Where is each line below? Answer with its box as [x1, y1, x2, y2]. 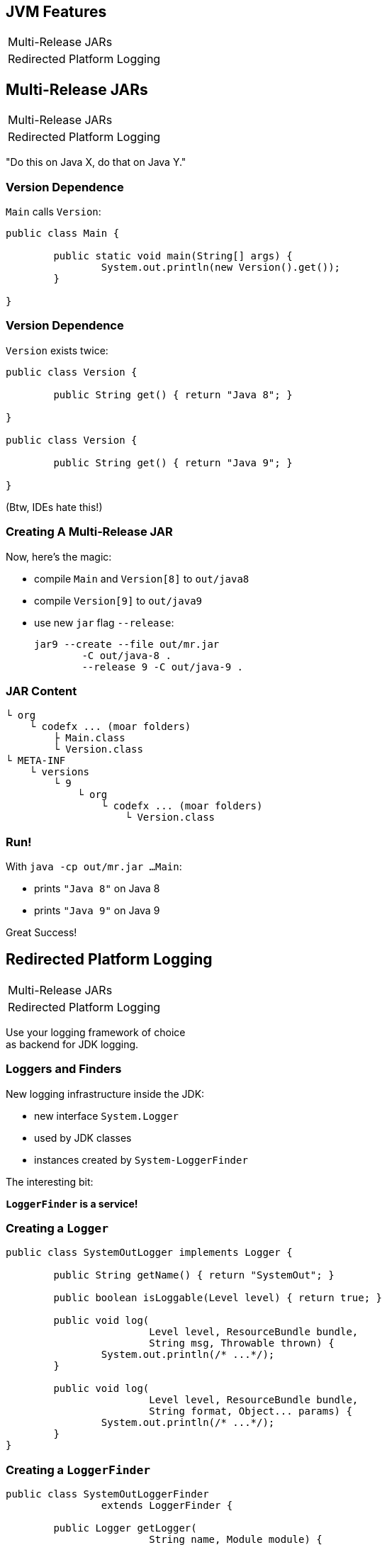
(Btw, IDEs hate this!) [6, 500, 103, 513]
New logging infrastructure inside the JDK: [6, 1087, 205, 1100]
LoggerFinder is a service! [6, 1197, 138, 1210]
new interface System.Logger [34, 1109, 179, 1122]
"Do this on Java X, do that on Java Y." [6, 156, 186, 169]
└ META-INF [6, 755, 66, 767]
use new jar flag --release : [34, 616, 174, 629]
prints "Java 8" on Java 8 [34, 882, 160, 895]
